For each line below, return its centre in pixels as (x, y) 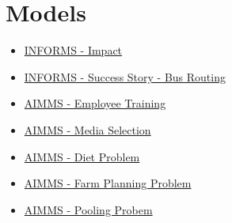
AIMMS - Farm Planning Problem (108, 183)
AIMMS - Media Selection (87, 129)
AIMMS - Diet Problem (82, 156)
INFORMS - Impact (73, 50)
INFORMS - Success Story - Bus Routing (125, 76)
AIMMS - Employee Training (95, 103)
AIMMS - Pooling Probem (88, 209)
